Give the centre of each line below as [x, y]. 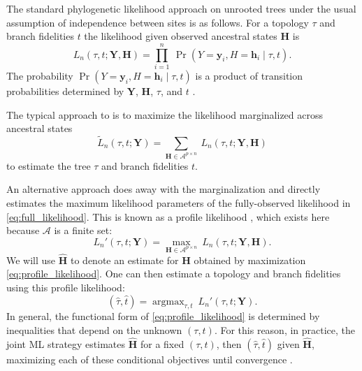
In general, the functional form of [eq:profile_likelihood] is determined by [163, 316]
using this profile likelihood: [66, 287]
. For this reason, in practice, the [285, 329]
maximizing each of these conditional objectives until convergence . [150, 359]
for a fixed [162, 343]
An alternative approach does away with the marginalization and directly [164, 189]
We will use [31, 260]
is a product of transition [249, 75]
